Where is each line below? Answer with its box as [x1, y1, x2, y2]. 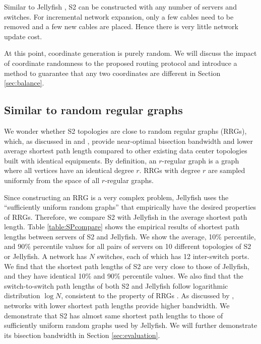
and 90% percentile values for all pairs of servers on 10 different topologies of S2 [4, 241, 251, 251]
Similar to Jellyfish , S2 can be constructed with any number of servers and [4, 2, 237, 12]
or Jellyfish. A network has [4, 251, 87, 262]
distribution [4, 290, 40, 301]
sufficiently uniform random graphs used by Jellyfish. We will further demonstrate [4, 320, 257, 330]
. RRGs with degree [139, 165, 201, 176]
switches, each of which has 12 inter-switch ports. [97, 251, 249, 262]
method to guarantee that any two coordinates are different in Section [4, 67, 221, 78]
